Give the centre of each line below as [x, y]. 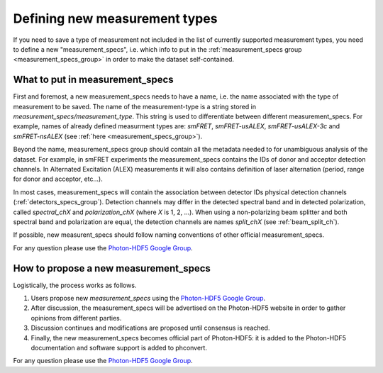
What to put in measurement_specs [93, 80]
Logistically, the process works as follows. [75, 285]
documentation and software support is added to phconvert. [119, 347]
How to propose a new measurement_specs [112, 268]
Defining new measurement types [115, 18]
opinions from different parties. [76, 318]
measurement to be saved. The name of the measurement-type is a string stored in [135, 106]
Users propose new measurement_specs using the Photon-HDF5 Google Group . [148, 298]
